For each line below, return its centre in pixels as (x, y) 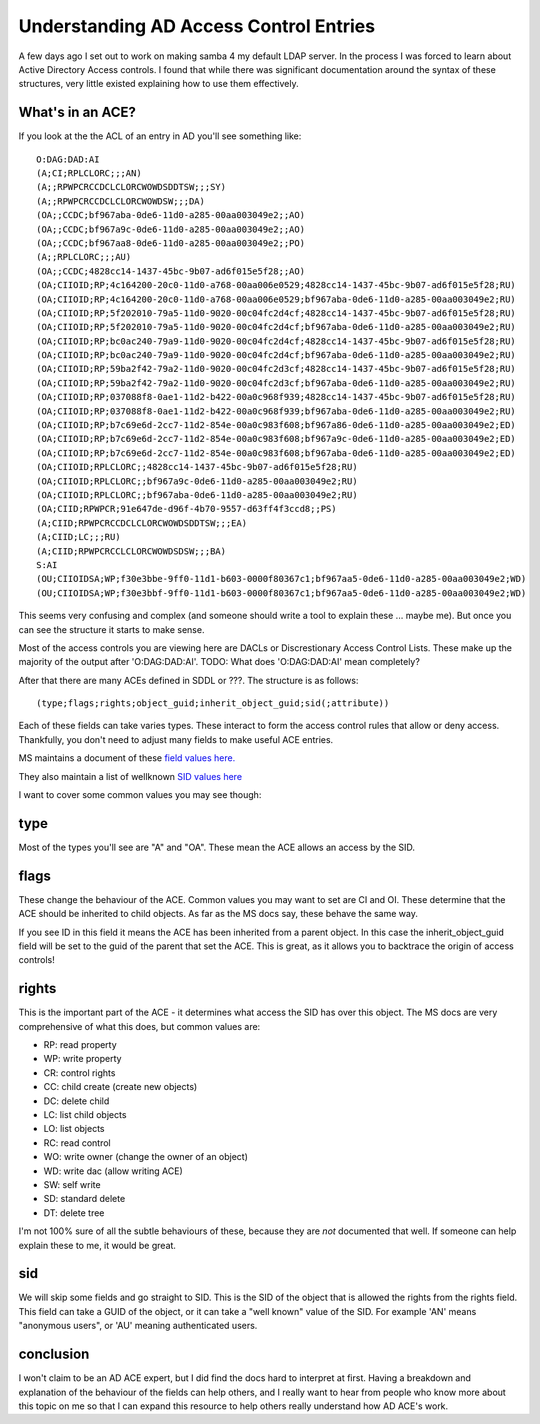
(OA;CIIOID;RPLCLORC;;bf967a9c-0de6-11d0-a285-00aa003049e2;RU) (197, 481)
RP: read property (80, 1045)
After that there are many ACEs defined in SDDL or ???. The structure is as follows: (188, 680)
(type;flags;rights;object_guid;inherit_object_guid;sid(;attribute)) (213, 703)
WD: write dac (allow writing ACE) (113, 1171)
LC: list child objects (85, 1115)
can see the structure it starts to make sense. (111, 629)
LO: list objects (74, 1129)
